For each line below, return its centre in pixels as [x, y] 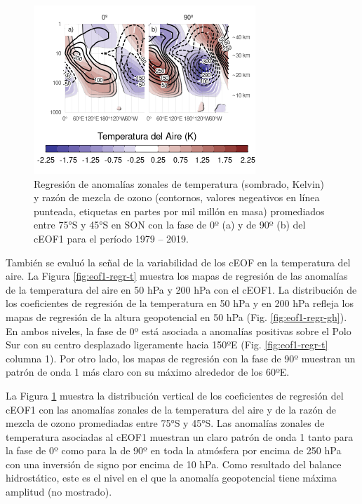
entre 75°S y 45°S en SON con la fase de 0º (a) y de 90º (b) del [170, 225]
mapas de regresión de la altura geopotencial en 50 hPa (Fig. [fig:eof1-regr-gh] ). [176, 316]
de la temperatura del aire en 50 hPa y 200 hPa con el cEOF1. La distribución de [181, 289]
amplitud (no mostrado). [59, 492]
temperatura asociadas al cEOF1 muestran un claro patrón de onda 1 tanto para [180, 436]
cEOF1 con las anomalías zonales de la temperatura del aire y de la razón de [171, 409]
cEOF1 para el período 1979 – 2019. [111, 238]
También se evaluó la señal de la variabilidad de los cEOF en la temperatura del [178, 262]
